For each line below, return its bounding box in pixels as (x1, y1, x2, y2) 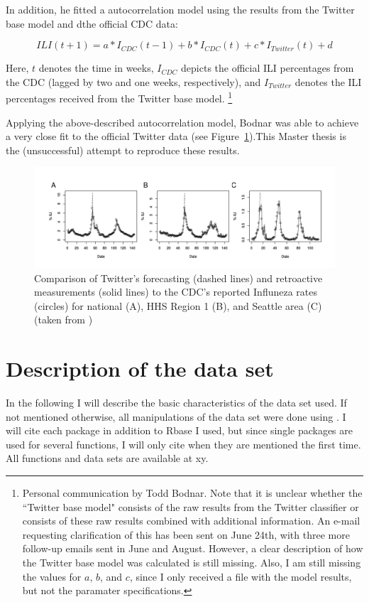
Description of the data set (6, 354, 274, 383)
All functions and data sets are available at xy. (6, 451, 209, 466)
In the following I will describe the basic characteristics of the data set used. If (6, 395, 347, 410)
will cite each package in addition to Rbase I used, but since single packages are (6, 423, 353, 438)
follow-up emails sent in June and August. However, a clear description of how (22, 541, 363, 556)
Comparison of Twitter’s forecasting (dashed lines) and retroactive (34, 270, 323, 285)
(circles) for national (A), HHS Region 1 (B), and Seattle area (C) (34, 298, 322, 313)
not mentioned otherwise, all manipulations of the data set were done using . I (6, 409, 346, 424)
